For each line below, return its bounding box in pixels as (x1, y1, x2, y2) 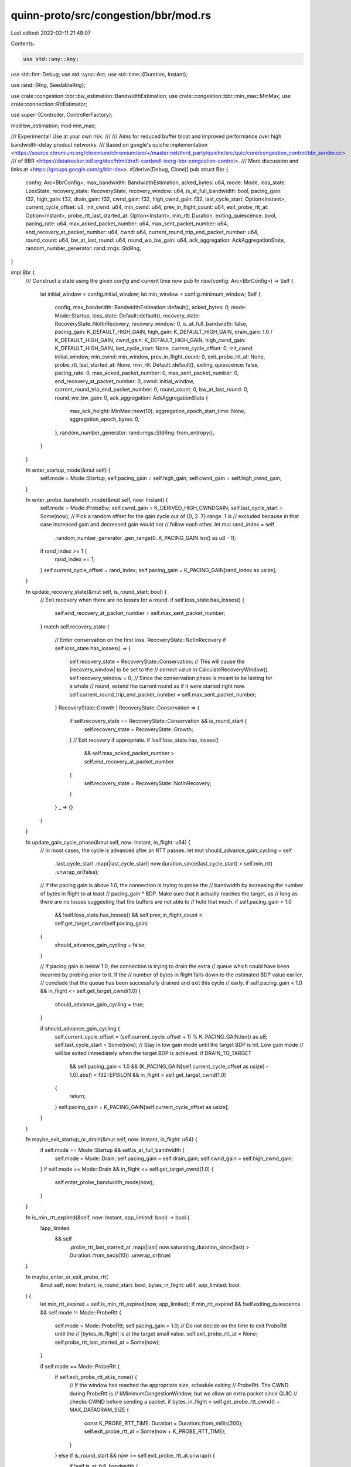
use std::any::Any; (23, 56, 79, 62)
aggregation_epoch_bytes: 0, (69, 415, 140, 422)
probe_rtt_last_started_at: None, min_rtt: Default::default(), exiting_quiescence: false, (54, 361, 259, 369)
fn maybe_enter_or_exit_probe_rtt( (25, 1273, 108, 1280)
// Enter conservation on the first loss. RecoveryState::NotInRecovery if (54, 637, 226, 644)
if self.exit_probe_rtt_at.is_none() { (54, 1373, 138, 1380)
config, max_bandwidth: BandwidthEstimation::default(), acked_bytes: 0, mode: (54, 304, 247, 311)
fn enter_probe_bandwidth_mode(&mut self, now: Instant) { (25, 496, 168, 503)
